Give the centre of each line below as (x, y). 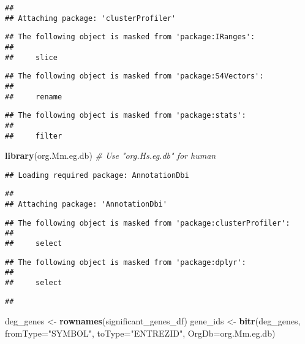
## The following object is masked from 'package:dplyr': (126, 262)
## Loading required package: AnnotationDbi (97, 175)
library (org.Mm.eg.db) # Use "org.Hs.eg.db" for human (111, 155)
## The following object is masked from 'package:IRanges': (130, 37)
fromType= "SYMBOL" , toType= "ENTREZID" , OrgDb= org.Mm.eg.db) (140, 333)
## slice (31, 57)
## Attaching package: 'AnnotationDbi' (86, 204)
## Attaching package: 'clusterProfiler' (91, 18)
